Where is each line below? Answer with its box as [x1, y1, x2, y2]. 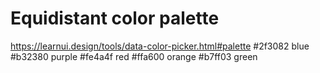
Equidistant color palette [10, 7, 220, 30]
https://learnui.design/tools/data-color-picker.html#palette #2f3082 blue [10, 40, 310, 52]
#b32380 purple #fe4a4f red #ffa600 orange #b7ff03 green [10, 50, 258, 62]
